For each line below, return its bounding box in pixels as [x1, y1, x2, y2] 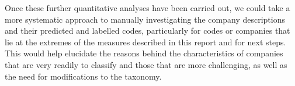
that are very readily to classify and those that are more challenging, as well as [5, 58, 287, 70]
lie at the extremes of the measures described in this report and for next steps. [5, 35, 286, 48]
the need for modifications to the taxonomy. [5, 70, 162, 82]
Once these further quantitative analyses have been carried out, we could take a [5, 2, 290, 13]
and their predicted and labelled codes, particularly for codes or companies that [5, 24, 290, 37]
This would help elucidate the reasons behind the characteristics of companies [5, 47, 283, 59]
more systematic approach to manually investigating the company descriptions [5, 13, 285, 25]
